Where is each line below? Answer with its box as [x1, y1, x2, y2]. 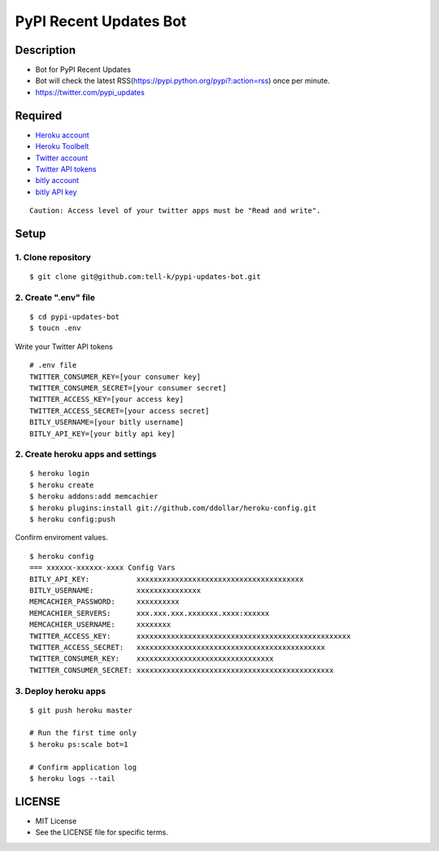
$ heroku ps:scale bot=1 [29, 740, 128, 748]
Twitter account [35, 153, 89, 163]
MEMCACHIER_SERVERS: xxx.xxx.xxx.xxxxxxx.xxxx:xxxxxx [29, 609, 270, 618]
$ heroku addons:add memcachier [29, 492, 159, 501]
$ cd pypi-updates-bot [29, 312, 120, 321]
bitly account [35, 176, 80, 185]
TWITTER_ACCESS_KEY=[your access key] [29, 395, 185, 404]
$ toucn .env [29, 324, 81, 333]
